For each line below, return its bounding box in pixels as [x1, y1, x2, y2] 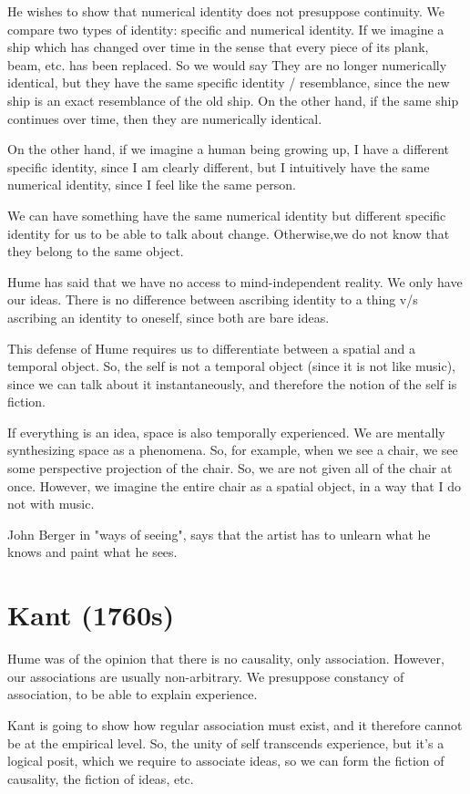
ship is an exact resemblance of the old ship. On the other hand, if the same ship [7, 90, 459, 109]
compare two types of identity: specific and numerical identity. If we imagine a [7, 19, 444, 38]
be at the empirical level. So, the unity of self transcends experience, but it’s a [7, 733, 444, 752]
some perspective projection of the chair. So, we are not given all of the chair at [7, 459, 453, 478]
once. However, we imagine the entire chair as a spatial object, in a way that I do [7, 476, 461, 495]
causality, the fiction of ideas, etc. [7, 768, 194, 788]
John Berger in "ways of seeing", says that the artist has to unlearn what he [7, 524, 431, 543]
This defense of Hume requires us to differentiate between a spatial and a [7, 338, 416, 357]
